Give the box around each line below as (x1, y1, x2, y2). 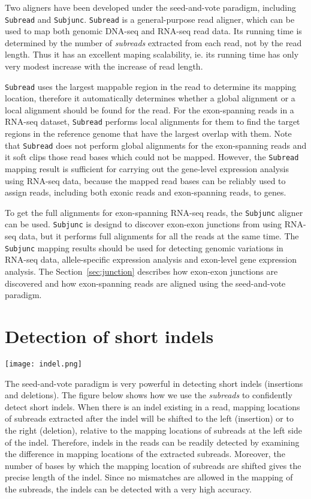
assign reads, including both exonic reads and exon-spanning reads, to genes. (5, 186, 286, 199)
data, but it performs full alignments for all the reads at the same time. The (19, 230, 299, 242)
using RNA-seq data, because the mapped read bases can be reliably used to (5, 174, 286, 187)
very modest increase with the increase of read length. (5, 60, 203, 73)
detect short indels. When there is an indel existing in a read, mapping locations (5, 400, 300, 413)
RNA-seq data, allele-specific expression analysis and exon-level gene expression (5, 253, 297, 266)
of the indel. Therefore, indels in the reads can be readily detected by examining (5, 435, 300, 448)
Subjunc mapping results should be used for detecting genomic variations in (5, 241, 283, 254)
